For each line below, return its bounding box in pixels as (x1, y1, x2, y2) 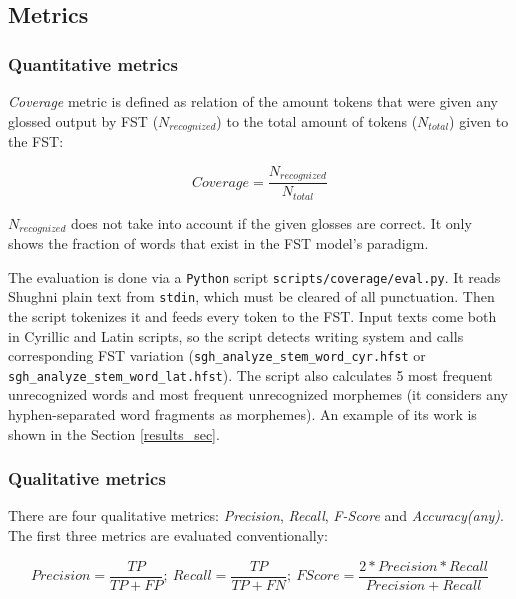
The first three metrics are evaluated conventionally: (8, 525, 328, 546)
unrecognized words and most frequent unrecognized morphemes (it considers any (8, 384, 508, 405)
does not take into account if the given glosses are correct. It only (70, 212, 472, 233)
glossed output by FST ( (8, 110, 159, 131)
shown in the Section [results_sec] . (8, 423, 220, 444)
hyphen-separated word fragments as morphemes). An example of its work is (8, 404, 477, 425)
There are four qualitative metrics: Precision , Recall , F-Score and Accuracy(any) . (8, 505, 504, 526)
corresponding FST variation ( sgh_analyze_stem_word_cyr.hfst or (8, 345, 426, 366)
